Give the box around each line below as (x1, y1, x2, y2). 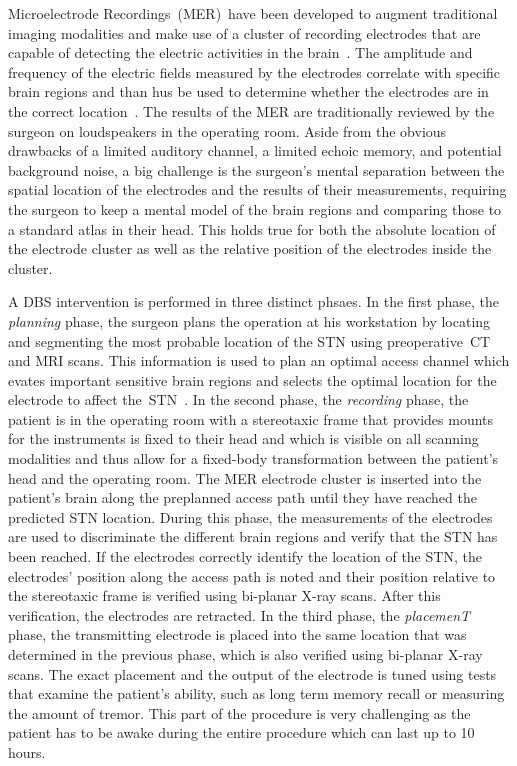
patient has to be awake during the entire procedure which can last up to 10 (8, 722, 475, 743)
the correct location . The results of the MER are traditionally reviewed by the (8, 100, 495, 121)
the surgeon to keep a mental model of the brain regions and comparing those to (8, 198, 502, 219)
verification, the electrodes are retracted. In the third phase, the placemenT (8, 604, 471, 625)
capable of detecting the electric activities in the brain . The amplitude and (8, 42, 473, 63)
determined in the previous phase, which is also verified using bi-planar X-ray (8, 644, 483, 664)
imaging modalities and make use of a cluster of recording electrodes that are (8, 22, 481, 43)
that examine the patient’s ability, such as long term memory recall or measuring (8, 683, 505, 704)
